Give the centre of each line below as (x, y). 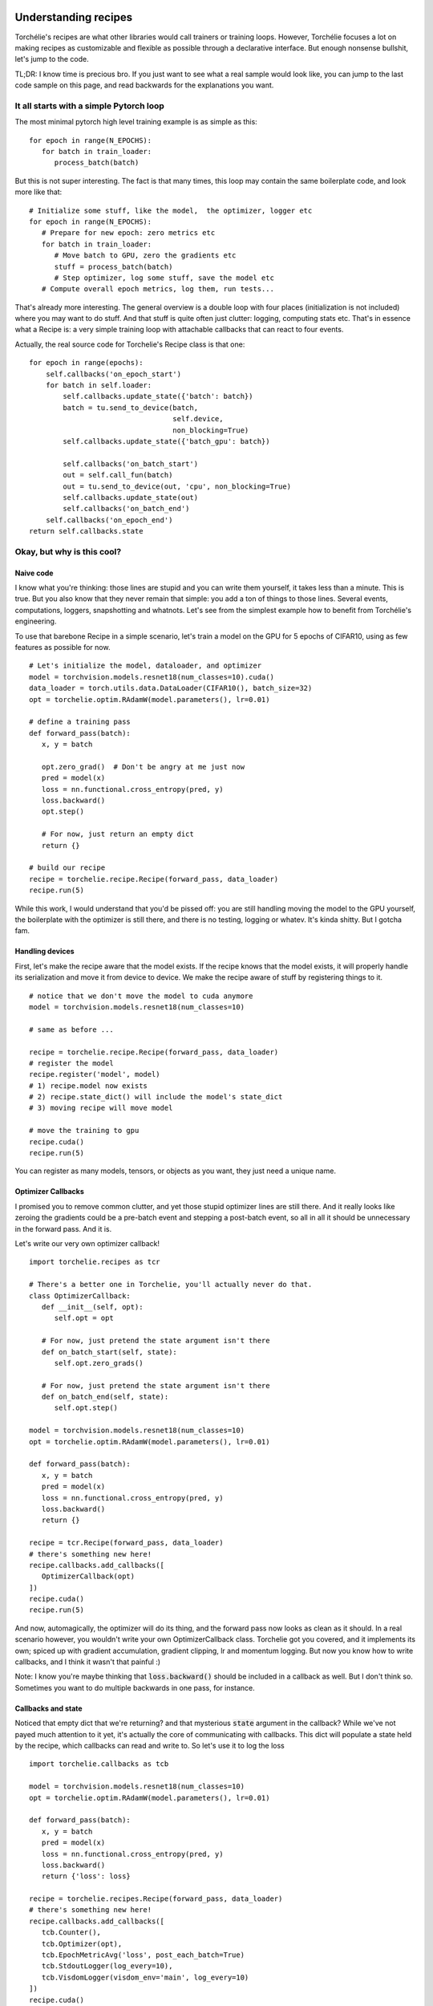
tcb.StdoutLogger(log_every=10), (107, 1966)
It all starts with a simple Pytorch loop (89, 106)
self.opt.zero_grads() (99, 1363)
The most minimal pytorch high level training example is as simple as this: (136, 122)
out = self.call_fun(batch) (118, 475)
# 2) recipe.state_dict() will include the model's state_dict (156, 1097)
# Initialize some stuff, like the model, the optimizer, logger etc (171, 210)
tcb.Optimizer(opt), (82, 1943)
